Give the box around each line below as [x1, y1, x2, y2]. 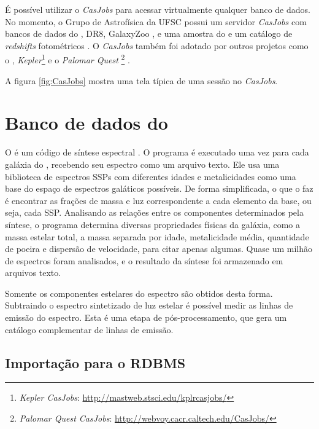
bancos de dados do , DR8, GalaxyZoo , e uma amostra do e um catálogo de [5, 27, 293, 40]
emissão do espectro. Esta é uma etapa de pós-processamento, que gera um [5, 311, 287, 324]
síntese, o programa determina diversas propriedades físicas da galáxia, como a [5, 218, 301, 230]
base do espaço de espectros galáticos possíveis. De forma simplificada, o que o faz [5, 182, 313, 195]
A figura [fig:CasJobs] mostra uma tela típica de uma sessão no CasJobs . [5, 74, 278, 87]
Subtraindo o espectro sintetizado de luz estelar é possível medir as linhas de [5, 299, 293, 312]
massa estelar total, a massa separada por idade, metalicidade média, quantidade [5, 230, 309, 243]
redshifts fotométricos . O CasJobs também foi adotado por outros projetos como [5, 39, 309, 52]
